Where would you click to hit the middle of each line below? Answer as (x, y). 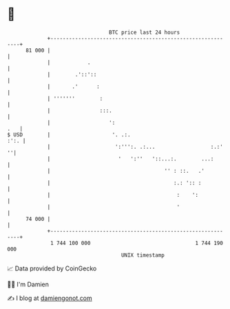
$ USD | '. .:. (69, 135)
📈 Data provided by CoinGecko (52, 268)
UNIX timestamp (143, 255)
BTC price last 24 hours (145, 32)
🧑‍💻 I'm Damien (28, 284)
